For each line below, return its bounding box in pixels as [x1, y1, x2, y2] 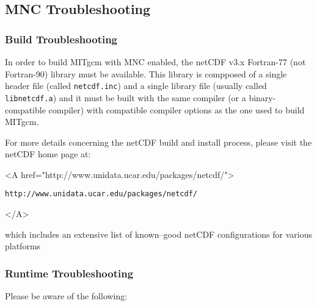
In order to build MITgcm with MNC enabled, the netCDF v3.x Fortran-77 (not [5, 55, 306, 68]
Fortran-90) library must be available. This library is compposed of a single [5, 67, 287, 80]
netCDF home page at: [5, 148, 91, 160]
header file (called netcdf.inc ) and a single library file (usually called [5, 79, 267, 92]
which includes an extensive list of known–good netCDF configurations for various [5, 227, 312, 240]
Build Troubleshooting [5, 31, 118, 46]
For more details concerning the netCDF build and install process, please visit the [5, 135, 312, 148]
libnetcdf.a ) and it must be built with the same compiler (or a [5, 91, 246, 104]
